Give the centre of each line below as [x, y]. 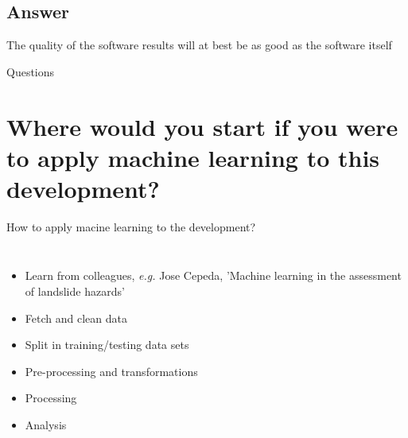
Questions [31, 71]
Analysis [46, 425]
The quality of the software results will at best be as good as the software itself [199, 45]
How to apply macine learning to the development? [131, 226]
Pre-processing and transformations [111, 371]
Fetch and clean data [76, 318]
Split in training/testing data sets [107, 345]
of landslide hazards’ [75, 291]
